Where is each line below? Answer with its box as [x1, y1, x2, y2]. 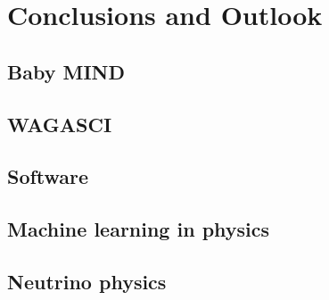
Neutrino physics [7, 267, 167, 295]
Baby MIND [7, 57, 125, 85]
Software [7, 162, 89, 190]
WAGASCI [7, 110, 112, 137]
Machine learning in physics [7, 215, 270, 243]
